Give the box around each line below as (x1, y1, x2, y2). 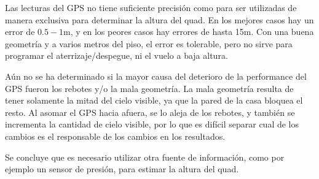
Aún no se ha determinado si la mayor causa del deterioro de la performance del (5, 69, 307, 82)
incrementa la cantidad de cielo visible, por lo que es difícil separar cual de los (5, 118, 299, 131)
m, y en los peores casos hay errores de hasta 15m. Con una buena (63, 25, 314, 38)
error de (5, 25, 35, 38)
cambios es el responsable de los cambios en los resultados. (5, 129, 226, 142)
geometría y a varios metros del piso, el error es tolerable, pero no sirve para (5, 37, 293, 50)
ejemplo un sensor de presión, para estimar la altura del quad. (5, 162, 239, 175)
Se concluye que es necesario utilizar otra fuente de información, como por (5, 150, 285, 163)
